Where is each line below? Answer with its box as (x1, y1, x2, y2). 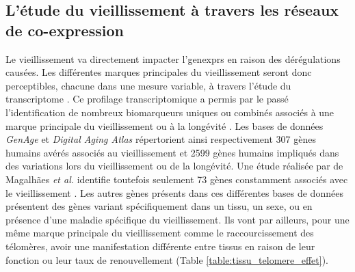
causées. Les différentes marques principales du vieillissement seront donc (5, 65, 312, 79)
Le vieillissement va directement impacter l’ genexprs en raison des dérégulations (5, 51, 341, 66)
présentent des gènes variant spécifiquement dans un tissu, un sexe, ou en (5, 199, 313, 213)
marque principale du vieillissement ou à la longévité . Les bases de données (5, 118, 324, 133)
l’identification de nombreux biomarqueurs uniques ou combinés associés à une (5, 105, 334, 119)
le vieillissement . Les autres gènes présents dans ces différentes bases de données (5, 185, 343, 200)
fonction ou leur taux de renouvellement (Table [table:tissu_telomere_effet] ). (5, 252, 329, 267)
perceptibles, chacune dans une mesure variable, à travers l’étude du (5, 78, 291, 92)
